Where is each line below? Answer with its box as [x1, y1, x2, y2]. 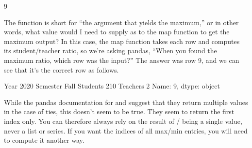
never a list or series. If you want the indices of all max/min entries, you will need [4, 125, 248, 135]
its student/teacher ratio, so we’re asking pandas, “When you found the [4, 45, 217, 56]
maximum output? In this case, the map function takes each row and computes [4, 36, 240, 46]
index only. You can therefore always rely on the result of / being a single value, [4, 116, 242, 126]
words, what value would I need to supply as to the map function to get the [4, 27, 230, 37]
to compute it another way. [4, 135, 84, 145]
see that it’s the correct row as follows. [4, 64, 119, 74]
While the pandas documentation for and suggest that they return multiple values [4, 97, 248, 107]
